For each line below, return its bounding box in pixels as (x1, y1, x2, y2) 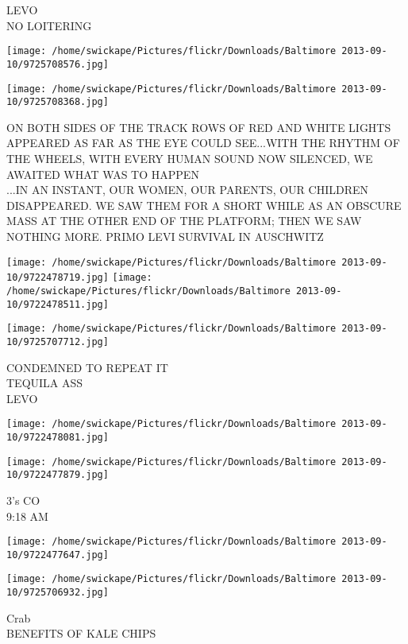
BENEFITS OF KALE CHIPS (6, 625, 156, 642)
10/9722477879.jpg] (6, 469, 109, 481)
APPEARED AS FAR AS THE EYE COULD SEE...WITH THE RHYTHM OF (6, 134, 400, 151)
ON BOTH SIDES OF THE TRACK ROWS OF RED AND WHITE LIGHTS (6, 118, 391, 135)
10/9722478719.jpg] (6, 272, 109, 284)
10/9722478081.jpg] (6, 431, 109, 443)
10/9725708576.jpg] (6, 58, 109, 70)
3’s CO (6, 491, 40, 508)
